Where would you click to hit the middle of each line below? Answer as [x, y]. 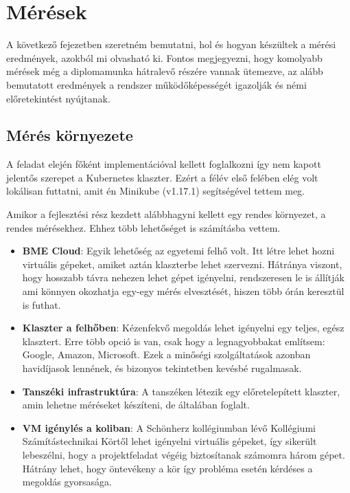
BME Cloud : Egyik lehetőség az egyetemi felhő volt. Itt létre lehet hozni [178, 251]
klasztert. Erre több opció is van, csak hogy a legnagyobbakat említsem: [174, 341]
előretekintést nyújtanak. [58, 98]
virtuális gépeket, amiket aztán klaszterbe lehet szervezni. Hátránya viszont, [182, 264]
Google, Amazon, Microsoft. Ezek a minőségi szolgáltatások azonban [166, 354]
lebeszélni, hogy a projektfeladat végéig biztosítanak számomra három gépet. [184, 454]
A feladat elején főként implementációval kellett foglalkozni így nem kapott [164, 164]
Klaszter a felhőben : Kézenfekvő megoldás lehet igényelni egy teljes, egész [183, 328]
